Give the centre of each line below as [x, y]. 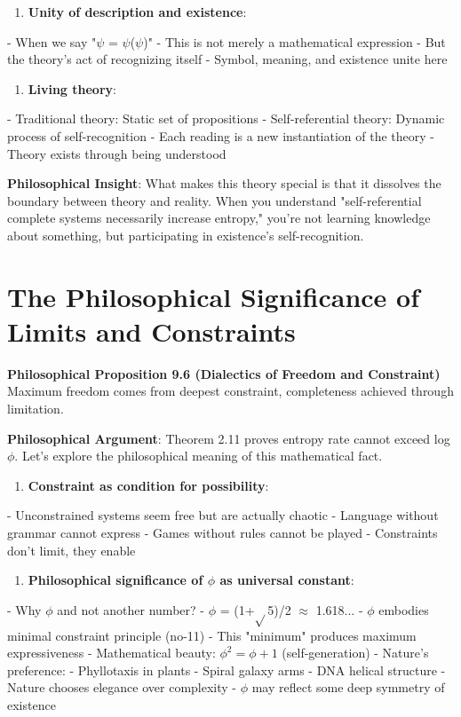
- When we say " [52, 41]
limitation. [36, 409]
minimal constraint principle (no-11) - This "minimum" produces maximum [212, 635]
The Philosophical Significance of [213, 296]
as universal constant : [287, 580]
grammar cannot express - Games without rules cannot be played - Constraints [223, 532]
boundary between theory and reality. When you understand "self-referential [215, 200]
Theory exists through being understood [117, 153]
